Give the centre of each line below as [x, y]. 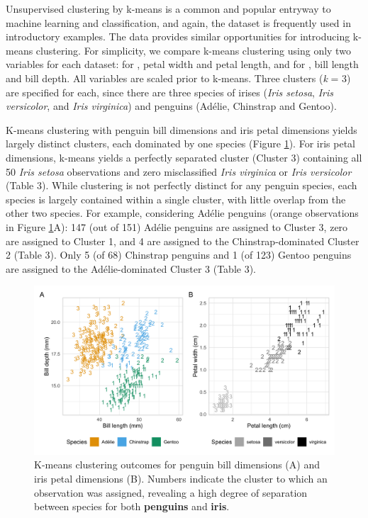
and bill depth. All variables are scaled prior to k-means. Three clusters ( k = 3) [178, 78]
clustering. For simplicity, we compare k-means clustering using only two [193, 50]
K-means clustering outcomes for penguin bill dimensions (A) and [177, 464]
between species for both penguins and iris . [132, 506]
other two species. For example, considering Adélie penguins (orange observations [182, 213]
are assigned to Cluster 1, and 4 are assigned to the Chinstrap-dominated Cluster [183, 241]
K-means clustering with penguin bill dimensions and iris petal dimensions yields [182, 129]
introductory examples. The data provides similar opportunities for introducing [178, 36]
